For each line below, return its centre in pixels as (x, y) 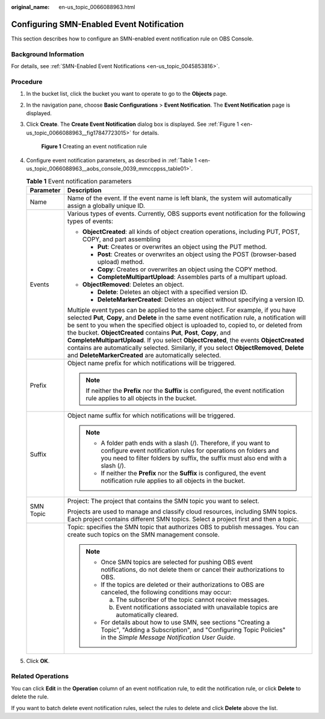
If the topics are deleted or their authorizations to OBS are (183, 585)
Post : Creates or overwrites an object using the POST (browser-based (197, 254)
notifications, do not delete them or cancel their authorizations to (193, 570)
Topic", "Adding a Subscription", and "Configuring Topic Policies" (193, 630)
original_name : (30, 7)
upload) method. (121, 262)
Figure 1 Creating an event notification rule (94, 146)
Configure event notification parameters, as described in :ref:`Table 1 (111, 160)
